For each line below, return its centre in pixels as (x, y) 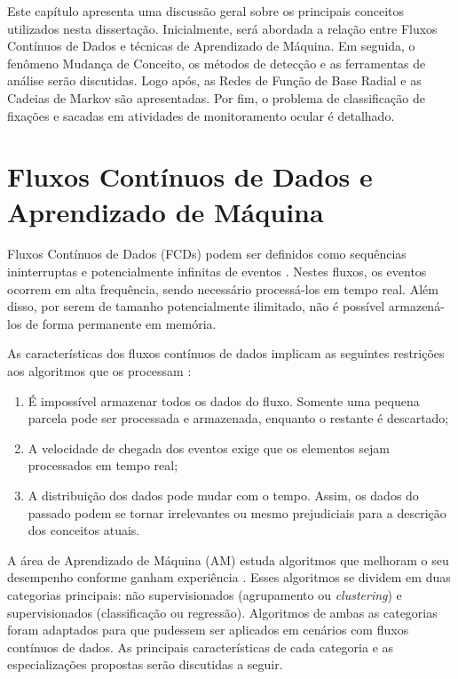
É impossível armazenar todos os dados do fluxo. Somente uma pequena (224, 400)
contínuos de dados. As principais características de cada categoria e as (201, 647)
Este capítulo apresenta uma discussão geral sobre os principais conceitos (206, 11)
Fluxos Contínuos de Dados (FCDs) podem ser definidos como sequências (207, 254)
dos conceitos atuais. (84, 530)
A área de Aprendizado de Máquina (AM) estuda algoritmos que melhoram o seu (228, 559)
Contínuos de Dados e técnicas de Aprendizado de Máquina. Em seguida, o (211, 46)
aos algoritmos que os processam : (99, 371)
